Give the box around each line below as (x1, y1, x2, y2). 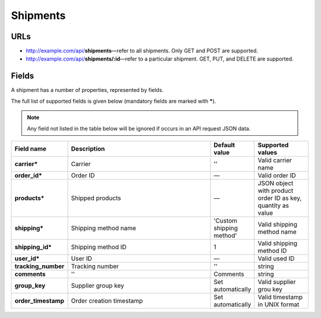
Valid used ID (257, 254, 295, 262)
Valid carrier (257, 156, 292, 164)
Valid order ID (257, 171, 297, 179)
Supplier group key (71, 281, 124, 290)
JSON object (257, 179, 294, 187)
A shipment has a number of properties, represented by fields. (11, 87, 163, 94)
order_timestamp (14, 297, 65, 305)
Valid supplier (257, 278, 296, 286)
